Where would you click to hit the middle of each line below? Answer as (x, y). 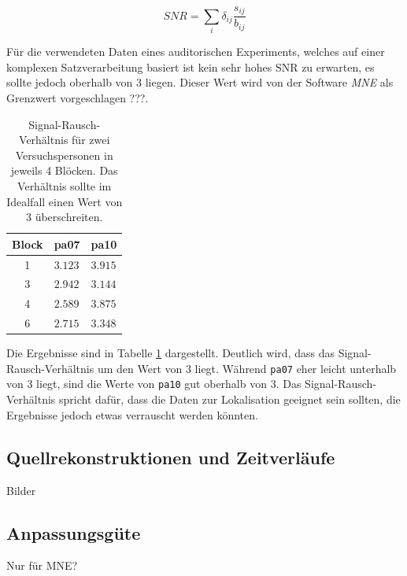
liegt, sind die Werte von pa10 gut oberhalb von (152, 384)
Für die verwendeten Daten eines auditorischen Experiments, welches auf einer (196, 52)
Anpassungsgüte (74, 532)
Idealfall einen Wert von (65, 201)
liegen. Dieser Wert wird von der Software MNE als (269, 82)
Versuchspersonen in (64, 155)
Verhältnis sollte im (65, 185)
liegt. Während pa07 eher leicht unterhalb (296, 368)
